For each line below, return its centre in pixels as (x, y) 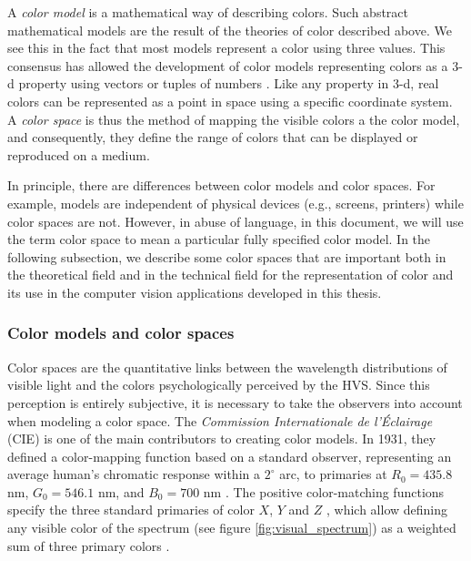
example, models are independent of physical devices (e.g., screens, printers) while (235, 203)
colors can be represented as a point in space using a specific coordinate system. (230, 101)
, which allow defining (386, 510)
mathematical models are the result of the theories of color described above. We (230, 30)
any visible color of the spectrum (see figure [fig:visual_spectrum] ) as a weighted (232, 528)
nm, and (121, 491)
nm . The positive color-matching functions (324, 491)
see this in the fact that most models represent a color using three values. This (226, 48)
